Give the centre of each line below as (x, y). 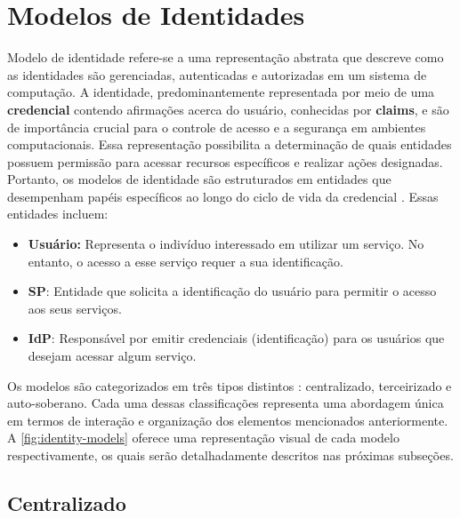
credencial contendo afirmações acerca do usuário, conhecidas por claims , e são (228, 109)
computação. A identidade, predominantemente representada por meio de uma (221, 92)
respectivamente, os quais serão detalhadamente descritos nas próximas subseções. (230, 455)
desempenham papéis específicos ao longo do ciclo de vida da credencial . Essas (223, 196)
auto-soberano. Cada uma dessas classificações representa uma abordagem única (226, 403)
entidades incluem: (58, 214)
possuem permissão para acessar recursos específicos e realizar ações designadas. (225, 161)
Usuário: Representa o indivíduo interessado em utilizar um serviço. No (226, 244)
